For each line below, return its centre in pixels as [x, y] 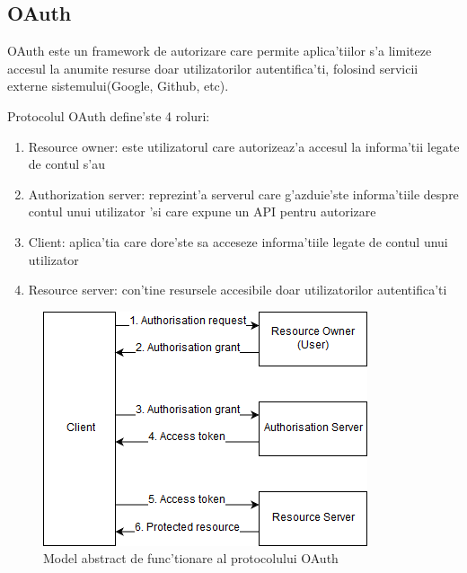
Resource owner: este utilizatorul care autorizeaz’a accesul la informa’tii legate [244, 146]
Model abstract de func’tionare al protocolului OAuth [191, 558]
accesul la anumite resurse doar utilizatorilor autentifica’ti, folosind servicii [213, 68]
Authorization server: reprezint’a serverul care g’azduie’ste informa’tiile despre [243, 194]
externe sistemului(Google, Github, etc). [118, 86]
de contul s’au [67, 164]
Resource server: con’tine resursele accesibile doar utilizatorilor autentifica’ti [238, 290]
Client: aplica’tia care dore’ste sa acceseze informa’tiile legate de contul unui [238, 241]
